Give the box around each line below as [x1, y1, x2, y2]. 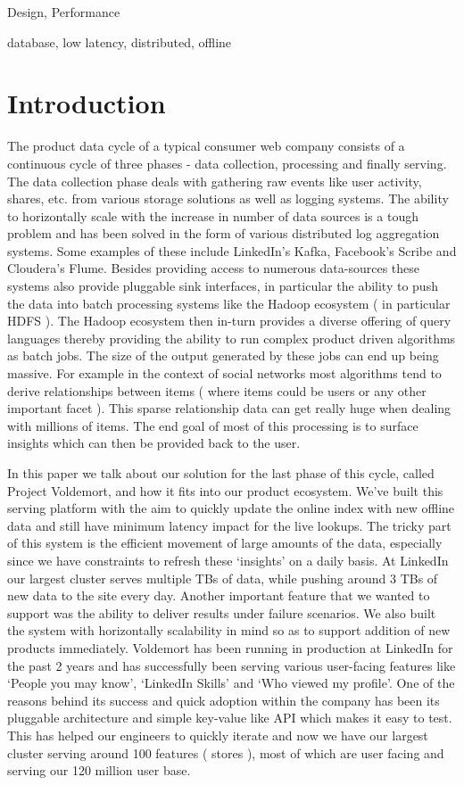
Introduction [7, 85, 166, 121]
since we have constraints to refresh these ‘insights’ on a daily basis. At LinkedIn [7, 550, 449, 569]
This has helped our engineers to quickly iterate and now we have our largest [7, 725, 428, 744]
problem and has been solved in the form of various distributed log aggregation [7, 224, 440, 243]
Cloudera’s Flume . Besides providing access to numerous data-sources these [7, 259, 420, 277]
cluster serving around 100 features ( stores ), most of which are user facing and [7, 743, 444, 762]
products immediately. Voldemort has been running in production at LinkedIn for [7, 638, 453, 657]
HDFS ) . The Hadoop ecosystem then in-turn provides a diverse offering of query [7, 311, 452, 330]
